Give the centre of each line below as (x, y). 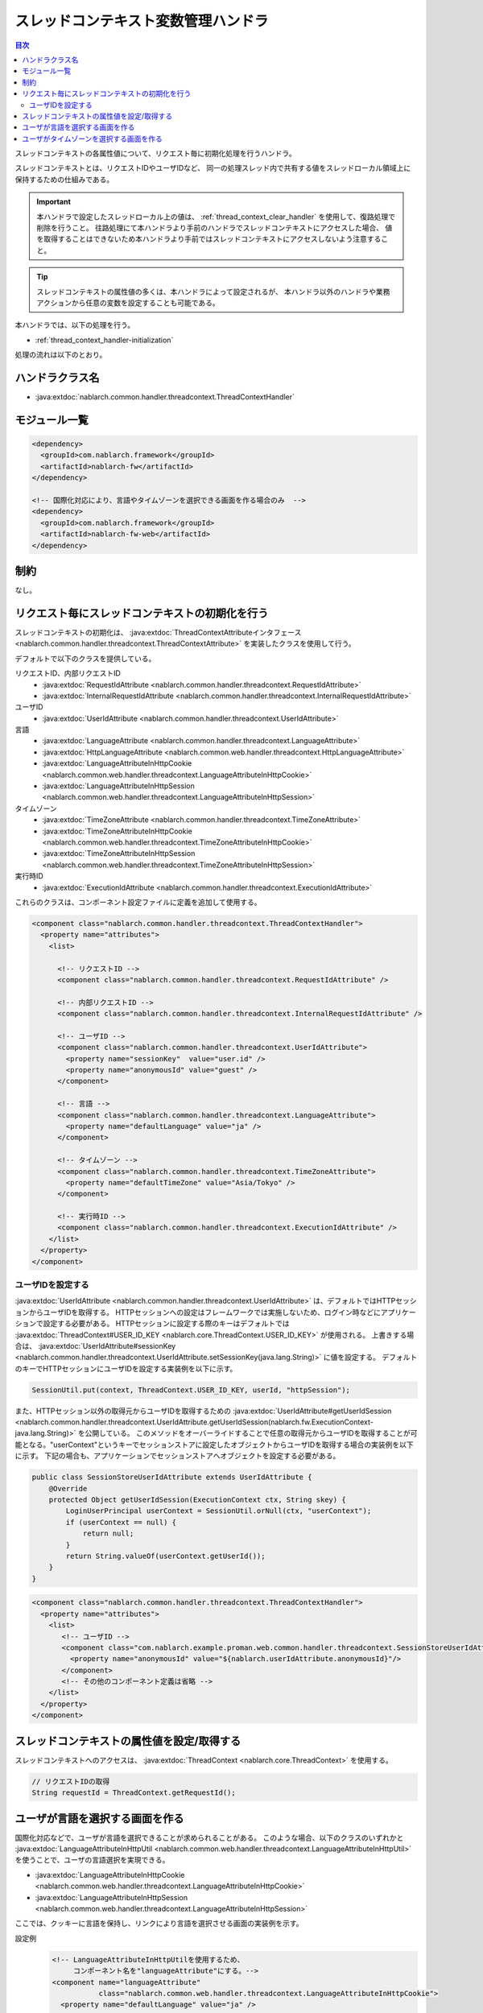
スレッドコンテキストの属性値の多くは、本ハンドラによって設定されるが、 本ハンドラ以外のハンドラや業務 (213, 291)
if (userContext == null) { (121, 1522)
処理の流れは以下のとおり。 (61, 355)
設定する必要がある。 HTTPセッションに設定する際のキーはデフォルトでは (166, 1324)
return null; (108, 1534)
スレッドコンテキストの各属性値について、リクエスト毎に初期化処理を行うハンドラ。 (156, 154)
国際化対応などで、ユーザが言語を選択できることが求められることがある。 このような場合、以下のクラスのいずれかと (209, 1837)
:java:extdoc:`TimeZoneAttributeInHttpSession (119, 854)
